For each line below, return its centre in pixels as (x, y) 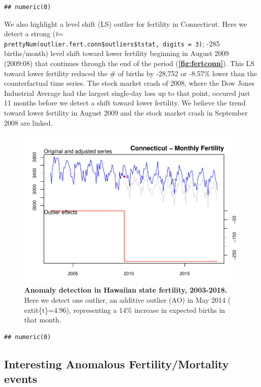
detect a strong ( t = (34, 34)
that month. (43, 320)
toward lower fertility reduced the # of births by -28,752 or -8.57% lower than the (130, 73)
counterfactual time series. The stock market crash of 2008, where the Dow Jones (129, 83)
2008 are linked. (28, 122)
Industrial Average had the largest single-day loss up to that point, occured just (127, 93)
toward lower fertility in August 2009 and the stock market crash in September (126, 113)
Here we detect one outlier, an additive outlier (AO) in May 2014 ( (127, 299)
